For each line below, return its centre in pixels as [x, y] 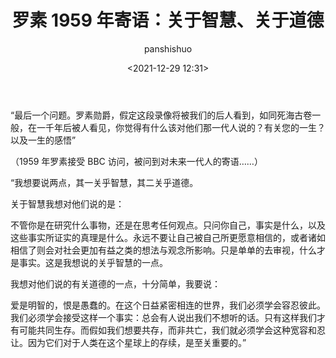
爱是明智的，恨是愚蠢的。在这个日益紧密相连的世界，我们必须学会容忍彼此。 [168, 305]
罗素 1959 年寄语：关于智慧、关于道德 [168, 20]
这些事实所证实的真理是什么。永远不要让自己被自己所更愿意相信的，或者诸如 [168, 237]
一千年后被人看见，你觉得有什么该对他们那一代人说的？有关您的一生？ [181, 127]
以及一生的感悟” [43, 140]
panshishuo [168, 48]
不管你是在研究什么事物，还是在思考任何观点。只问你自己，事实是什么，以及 [168, 225]
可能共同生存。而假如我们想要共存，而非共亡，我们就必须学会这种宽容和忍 [172, 330]
